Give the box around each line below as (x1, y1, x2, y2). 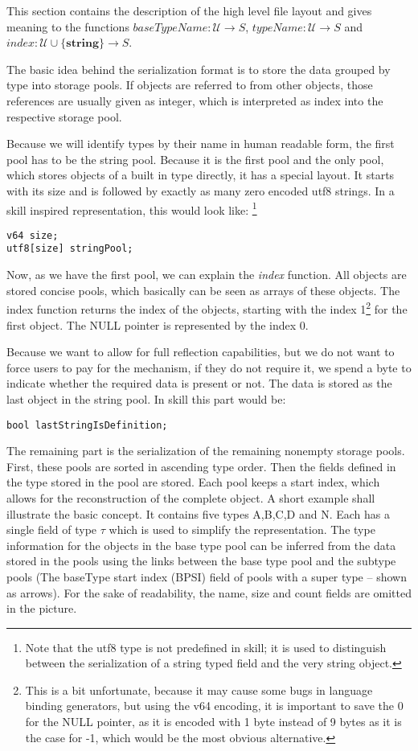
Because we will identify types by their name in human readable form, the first (6, 135, 395, 152)
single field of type (6, 521, 97, 538)
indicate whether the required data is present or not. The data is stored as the (6, 375, 392, 392)
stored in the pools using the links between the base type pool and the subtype (6, 552, 396, 569)
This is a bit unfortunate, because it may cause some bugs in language (25, 681, 373, 698)
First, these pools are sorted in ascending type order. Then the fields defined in (6, 458, 396, 474)
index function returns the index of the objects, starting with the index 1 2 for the (6, 298, 408, 317)
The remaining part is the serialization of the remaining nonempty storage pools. (6, 442, 405, 459)
